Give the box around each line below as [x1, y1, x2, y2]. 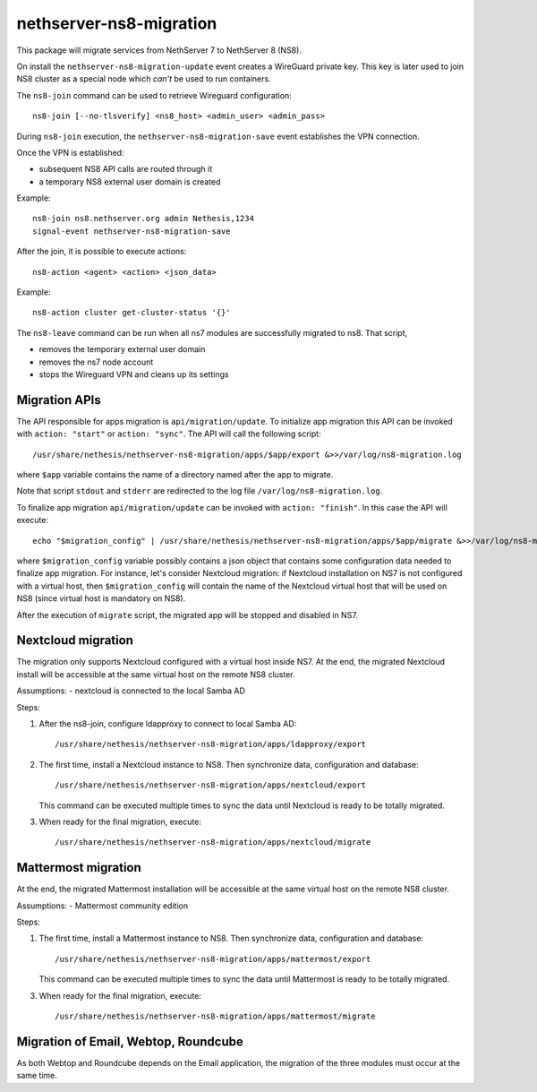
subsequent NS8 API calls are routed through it [38, 164, 213, 175]
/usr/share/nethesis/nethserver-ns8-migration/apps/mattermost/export [55, 954, 371, 964]
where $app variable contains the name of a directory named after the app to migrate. [16, 469, 334, 480]
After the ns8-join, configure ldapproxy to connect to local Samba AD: [38, 718, 297, 729]
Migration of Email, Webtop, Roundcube [16, 1034, 243, 1049]
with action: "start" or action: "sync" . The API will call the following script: [16, 428, 321, 439]
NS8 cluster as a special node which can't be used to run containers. [16, 73, 272, 84]
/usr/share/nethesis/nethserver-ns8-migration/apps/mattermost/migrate [55, 1011, 376, 1021]
